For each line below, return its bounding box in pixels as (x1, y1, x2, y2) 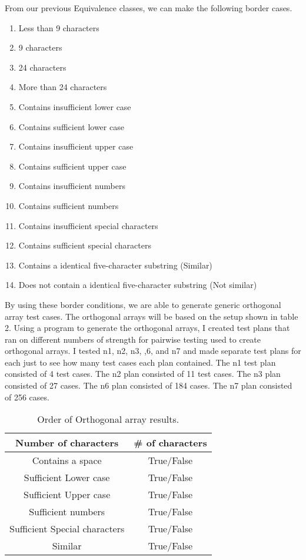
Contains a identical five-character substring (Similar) (18, 259, 212, 271)
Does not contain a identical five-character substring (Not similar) (18, 279, 257, 291)
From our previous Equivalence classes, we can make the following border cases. (5, 2, 292, 14)
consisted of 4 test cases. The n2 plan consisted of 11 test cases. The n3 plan (5, 367, 281, 380)
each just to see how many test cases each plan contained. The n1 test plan (5, 356, 276, 368)
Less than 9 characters (18, 21, 99, 34)
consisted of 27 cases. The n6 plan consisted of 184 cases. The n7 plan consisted (5, 379, 292, 392)
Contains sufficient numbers (18, 199, 119, 211)
